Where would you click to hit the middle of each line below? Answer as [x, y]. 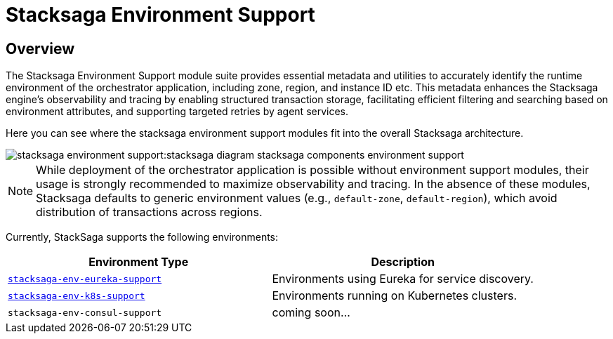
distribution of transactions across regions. [149, 212]
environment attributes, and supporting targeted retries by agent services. [177, 112]
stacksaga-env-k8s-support [77, 295]
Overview [40, 48]
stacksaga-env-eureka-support [85, 279]
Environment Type [139, 262]
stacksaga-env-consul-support [85, 312]
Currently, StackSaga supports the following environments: [142, 237]
